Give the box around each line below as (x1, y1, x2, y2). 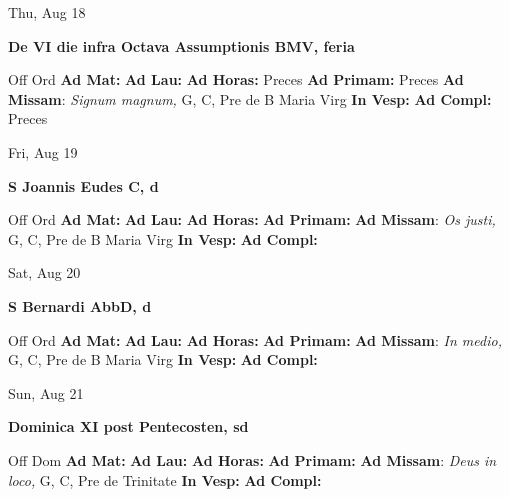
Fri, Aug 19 (8, 141, 78, 162)
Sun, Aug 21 (8, 382, 84, 403)
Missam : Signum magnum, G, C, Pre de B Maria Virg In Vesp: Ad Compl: (8, 88, 492, 109)
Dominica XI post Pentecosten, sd (8, 416, 249, 437)
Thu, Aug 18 (8, 2, 86, 22)
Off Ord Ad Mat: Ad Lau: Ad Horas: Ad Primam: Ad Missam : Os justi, (8, 209, 496, 230)
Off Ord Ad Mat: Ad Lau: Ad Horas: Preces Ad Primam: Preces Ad (8, 69, 464, 90)
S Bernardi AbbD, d (8, 295, 152, 316)
